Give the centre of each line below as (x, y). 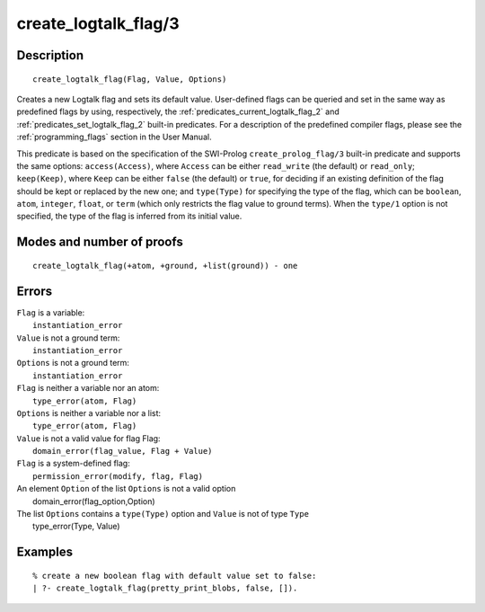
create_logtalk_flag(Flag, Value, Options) (130, 79)
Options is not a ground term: (73, 363)
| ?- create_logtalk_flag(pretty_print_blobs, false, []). (165, 588)
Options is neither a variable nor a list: (89, 412)
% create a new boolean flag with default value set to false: (175, 576)
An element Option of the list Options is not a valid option (126, 489)
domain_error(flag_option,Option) (94, 501)
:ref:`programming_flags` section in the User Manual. (114, 137)
